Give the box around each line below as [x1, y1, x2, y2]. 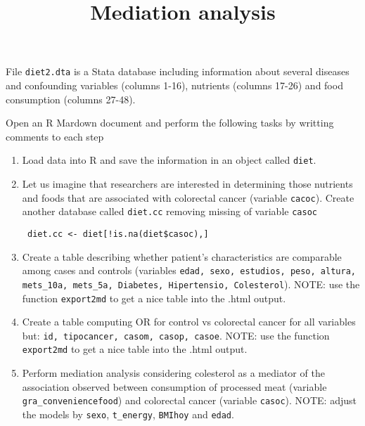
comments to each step [6, 129, 104, 143]
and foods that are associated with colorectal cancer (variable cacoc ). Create [22, 190, 354, 205]
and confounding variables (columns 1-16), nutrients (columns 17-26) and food [6, 78, 343, 93]
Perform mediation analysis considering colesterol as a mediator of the [22, 366, 325, 380]
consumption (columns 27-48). [6, 91, 136, 106]
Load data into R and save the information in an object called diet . [22, 153, 316, 167]
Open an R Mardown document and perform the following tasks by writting [6, 115, 334, 130]
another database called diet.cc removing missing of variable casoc [22, 204, 317, 219]
